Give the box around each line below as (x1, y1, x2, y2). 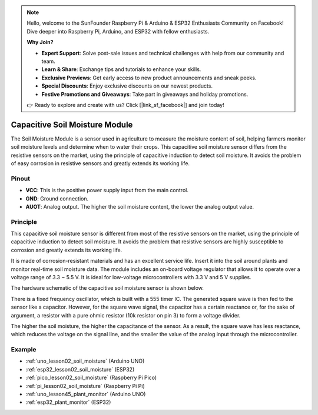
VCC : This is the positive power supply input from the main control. (25, 187, 188, 194)
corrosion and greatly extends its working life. (11, 246, 122, 253)
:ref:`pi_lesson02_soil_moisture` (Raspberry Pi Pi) (25, 382, 145, 389)
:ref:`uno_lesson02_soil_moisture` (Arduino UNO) (25, 357, 145, 364)
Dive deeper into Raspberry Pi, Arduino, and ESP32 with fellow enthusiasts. (26, 28, 210, 35)
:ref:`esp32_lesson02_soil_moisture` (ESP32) (25, 366, 135, 373)
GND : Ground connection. (25, 195, 88, 202)
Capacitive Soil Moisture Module (11, 119, 133, 129)
